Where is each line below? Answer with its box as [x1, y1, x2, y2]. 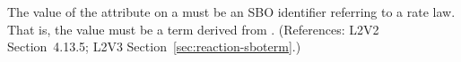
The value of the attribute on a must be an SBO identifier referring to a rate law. [7, 3, 456, 20]
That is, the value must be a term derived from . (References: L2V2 [7, 19, 379, 38]
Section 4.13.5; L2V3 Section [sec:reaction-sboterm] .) [7, 37, 301, 56]
